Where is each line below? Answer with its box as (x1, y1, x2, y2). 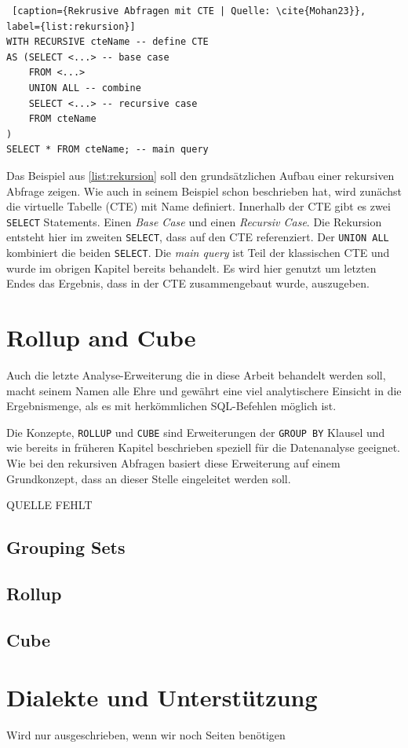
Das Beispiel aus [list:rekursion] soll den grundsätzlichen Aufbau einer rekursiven (6, 167, 395, 183)
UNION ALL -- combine (28, 82, 141, 93)
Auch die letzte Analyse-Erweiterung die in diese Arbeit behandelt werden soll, (6, 367, 386, 383)
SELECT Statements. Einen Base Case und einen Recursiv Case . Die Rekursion (6, 213, 382, 229)
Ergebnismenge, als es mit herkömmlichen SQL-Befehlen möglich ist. (6, 398, 337, 414)
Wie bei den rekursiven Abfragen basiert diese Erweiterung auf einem (6, 455, 341, 471)
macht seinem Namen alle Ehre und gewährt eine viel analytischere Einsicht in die (6, 382, 402, 398)
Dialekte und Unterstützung (6, 681, 318, 713)
